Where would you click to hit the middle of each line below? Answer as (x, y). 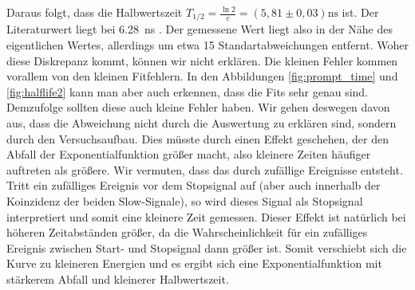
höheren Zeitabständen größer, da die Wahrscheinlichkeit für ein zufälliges (187, 232)
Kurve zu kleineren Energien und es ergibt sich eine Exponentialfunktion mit (194, 263)
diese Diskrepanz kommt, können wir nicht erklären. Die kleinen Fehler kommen (202, 60)
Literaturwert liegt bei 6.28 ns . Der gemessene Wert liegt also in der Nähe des (200, 29)
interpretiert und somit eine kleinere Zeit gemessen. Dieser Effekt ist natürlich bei (206, 216)
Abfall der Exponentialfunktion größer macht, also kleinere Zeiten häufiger (189, 154)
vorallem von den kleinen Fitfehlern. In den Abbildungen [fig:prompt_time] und (202, 76)
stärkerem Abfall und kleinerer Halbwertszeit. (118, 278)
